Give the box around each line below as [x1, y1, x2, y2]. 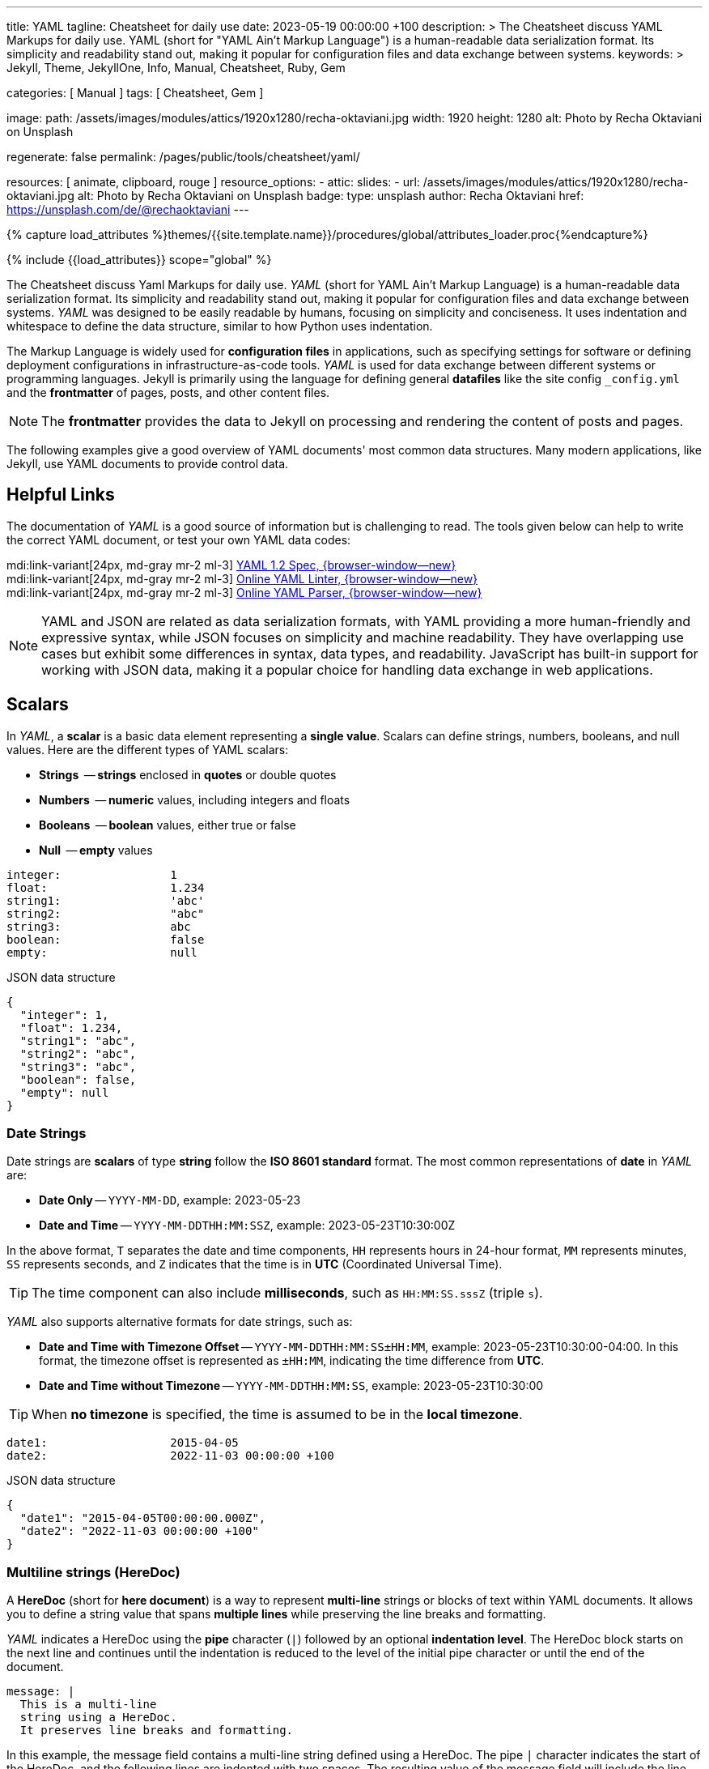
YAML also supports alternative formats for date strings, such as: [6, 1315, 353, 1329]
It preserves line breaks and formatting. [19, 1724, 294, 1737]
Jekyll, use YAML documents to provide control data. [6, 457, 289, 471]
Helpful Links [6, 484, 115, 505]
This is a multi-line [19, 1698, 157, 1711]
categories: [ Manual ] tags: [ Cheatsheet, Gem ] [6, 86, 264, 100]
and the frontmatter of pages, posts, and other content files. [6, 386, 330, 399]
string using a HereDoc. [19, 1711, 177, 1724]
